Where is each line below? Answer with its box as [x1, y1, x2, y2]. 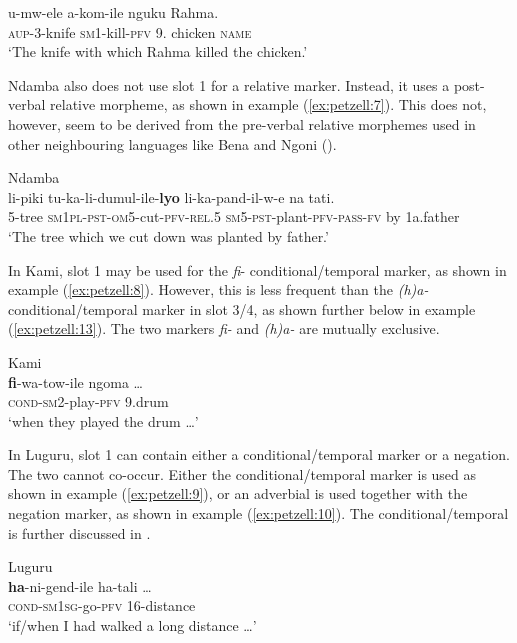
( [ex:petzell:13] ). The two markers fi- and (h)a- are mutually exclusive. [8, 318, 440, 339]
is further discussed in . [8, 522, 151, 543]
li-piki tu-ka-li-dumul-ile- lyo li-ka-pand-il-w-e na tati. [8, 186, 335, 207]
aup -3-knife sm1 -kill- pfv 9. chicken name [8, 21, 252, 42]
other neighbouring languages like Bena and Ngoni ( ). [8, 133, 337, 154]
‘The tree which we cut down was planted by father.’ [8, 225, 329, 246]
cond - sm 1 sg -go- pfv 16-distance [8, 595, 196, 616]
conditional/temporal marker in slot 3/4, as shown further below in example [8, 298, 476, 319]
